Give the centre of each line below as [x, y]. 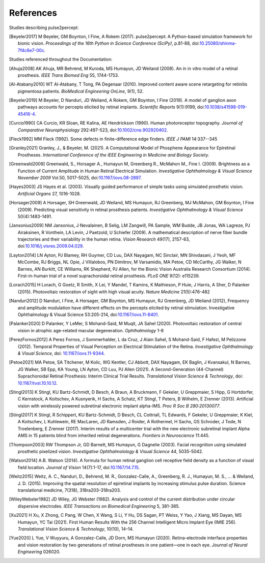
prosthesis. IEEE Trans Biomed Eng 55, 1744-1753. [68, 75]
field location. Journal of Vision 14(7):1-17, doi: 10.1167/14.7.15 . [79, 467]
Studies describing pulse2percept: [44, 28]
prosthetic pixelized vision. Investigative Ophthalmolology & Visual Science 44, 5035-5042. [110, 452]
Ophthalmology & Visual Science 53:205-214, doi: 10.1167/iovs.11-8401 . [88, 314]
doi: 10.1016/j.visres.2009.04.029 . [51, 246]
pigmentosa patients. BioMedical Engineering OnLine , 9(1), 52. [81, 91]
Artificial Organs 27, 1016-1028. [49, 193]
